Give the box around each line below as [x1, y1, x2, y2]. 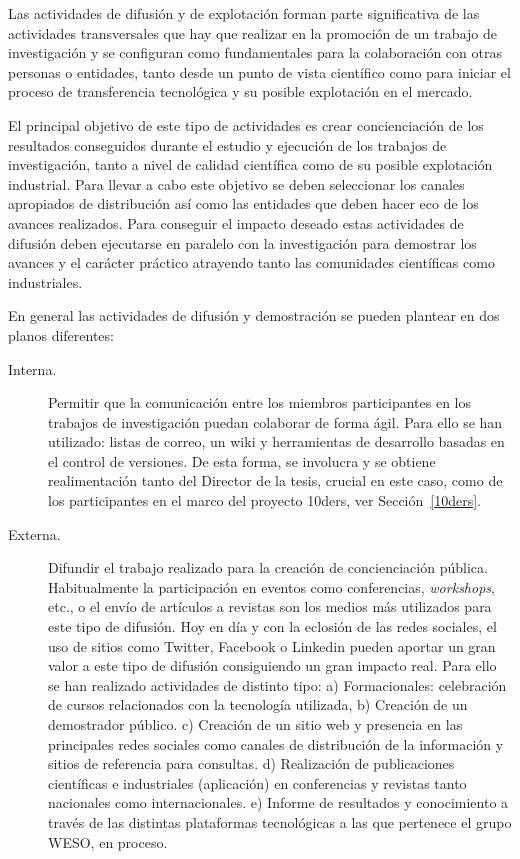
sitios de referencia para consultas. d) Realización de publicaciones [48, 753, 455, 774]
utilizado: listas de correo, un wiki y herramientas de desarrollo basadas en [48, 431, 505, 452]
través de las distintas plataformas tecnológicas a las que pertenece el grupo [48, 811, 512, 832]
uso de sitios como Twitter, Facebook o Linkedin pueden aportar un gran [48, 635, 496, 656]
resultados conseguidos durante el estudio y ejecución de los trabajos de [8, 134, 447, 155]
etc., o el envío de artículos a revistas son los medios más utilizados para [48, 596, 492, 617]
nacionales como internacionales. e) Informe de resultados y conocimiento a [48, 792, 509, 813]
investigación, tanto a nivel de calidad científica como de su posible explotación [8, 154, 493, 175]
